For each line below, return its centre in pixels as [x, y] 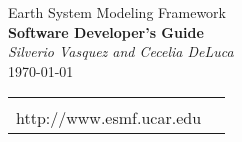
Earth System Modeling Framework [117, 12]
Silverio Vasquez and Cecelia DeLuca [121, 51]
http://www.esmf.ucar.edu [109, 118]
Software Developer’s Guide [106, 31]
